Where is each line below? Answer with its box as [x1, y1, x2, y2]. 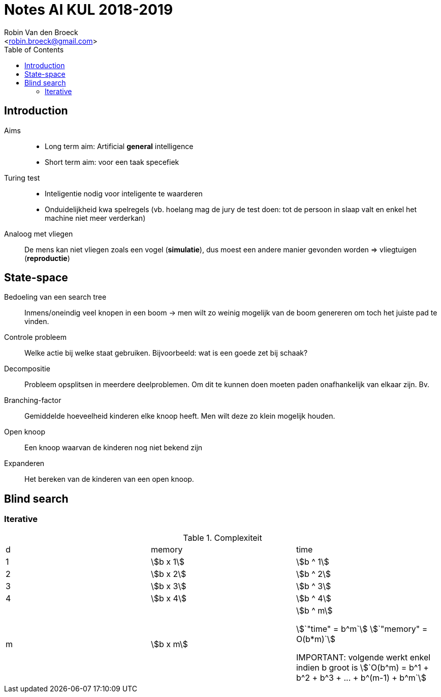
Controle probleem [4, 333, 67, 342]
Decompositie [4, 364, 50, 373]
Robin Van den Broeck [4, 27, 78, 37]
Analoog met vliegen [4, 229, 73, 238]
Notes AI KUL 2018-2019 [4, 1, 173, 18]
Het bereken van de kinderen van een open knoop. [24, 475, 194, 484]
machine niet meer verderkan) [45, 213, 146, 222]
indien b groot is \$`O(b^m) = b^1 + [296, 662, 429, 673]
